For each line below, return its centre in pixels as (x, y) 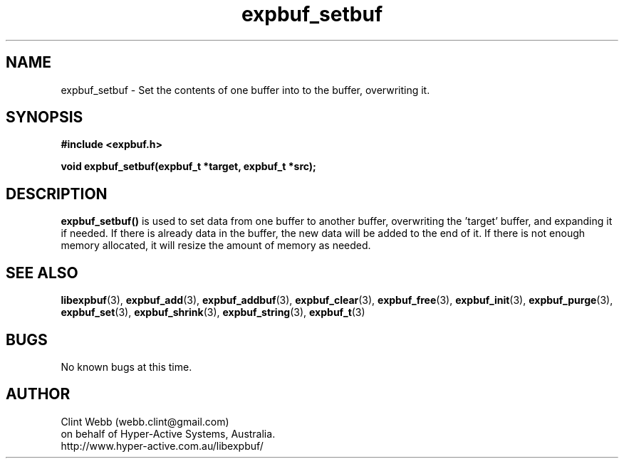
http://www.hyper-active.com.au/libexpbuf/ (162, 445)
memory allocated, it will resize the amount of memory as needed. (216, 246)
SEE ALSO (42, 273)
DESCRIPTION (57, 194)
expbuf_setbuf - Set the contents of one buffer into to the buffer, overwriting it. (245, 90)
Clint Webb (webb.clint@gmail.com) (145, 421)
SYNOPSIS (45, 117)
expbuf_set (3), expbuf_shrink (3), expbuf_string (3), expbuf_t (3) (213, 312)
